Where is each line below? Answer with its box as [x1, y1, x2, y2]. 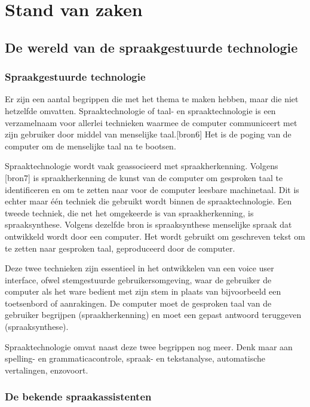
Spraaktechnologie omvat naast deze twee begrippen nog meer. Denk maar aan [5, 340, 293, 353]
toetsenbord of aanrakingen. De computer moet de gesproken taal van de [5, 296, 272, 309]
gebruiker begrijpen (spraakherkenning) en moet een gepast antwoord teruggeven [5, 308, 302, 321]
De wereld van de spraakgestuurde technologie [5, 38, 298, 56]
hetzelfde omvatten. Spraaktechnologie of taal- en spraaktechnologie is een [5, 104, 276, 117]
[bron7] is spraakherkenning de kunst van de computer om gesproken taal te [5, 171, 283, 183]
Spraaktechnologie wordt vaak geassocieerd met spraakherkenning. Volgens [5, 160, 278, 172]
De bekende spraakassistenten [5, 389, 152, 404]
